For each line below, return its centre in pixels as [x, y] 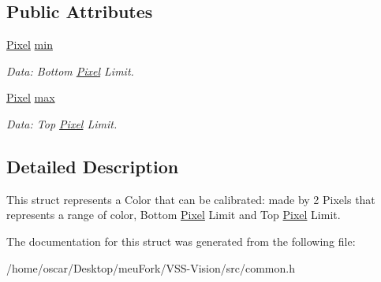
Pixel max [31, 97]
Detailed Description [93, 166]
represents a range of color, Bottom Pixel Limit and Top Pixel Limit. [174, 215]
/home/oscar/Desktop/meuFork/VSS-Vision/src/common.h [151, 267]
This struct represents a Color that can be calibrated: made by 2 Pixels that [191, 199]
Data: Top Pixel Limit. [62, 123]
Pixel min [30, 45]
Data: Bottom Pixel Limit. [70, 70]
